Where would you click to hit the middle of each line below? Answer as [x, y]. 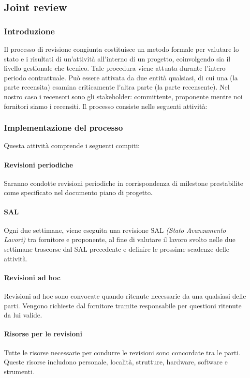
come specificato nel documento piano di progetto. [78, 192]
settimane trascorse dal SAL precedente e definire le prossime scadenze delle [117, 249]
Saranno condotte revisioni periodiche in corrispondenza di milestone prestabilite [124, 183]
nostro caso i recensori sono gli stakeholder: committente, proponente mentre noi [123, 96]
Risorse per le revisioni [43, 334]
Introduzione [29, 31]
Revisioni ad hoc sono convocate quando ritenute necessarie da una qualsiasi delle [125, 295]
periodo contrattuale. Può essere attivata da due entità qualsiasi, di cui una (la [121, 77]
